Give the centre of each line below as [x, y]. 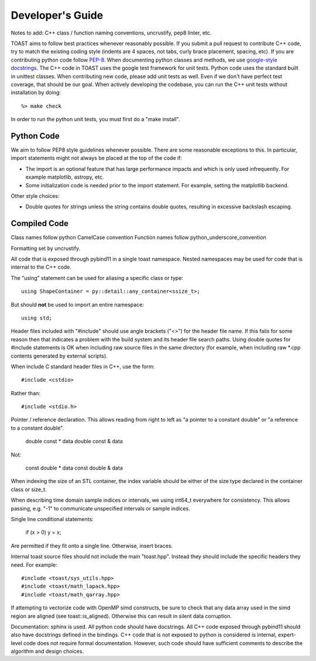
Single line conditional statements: [52, 519]
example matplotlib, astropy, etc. [65, 177]
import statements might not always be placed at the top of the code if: [97, 158]
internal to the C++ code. [41, 267]
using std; [37, 318]
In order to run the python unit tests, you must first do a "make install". [95, 119]
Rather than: [26, 393]
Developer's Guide [57, 15]
